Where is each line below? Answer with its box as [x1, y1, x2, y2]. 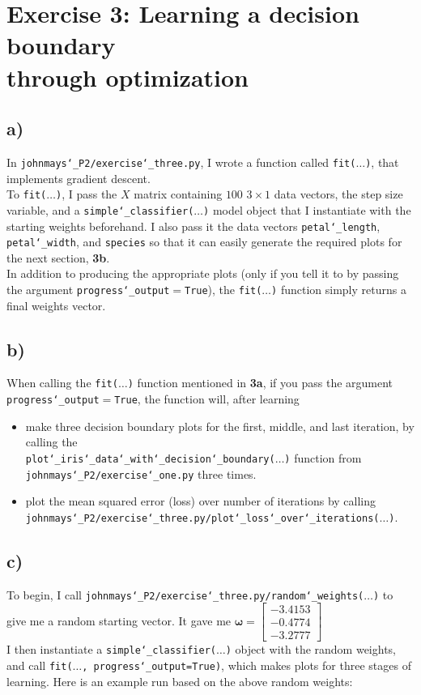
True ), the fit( [184, 281, 262, 298]
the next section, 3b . [6, 249, 110, 266]
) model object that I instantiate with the [203, 201, 411, 218]
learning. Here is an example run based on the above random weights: [6, 672, 353, 689]
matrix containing [134, 185, 223, 203]
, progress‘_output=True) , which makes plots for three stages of [82, 657, 411, 674]
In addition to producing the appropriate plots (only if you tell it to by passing [6, 265, 399, 282]
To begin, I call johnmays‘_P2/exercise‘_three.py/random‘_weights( [6, 586, 364, 603]
